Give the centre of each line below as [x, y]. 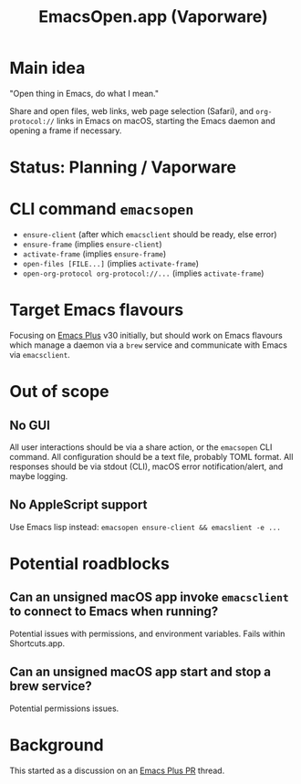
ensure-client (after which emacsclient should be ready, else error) [150, 235]
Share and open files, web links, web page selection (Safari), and [131, 110]
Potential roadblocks [90, 564]
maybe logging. [39, 476]
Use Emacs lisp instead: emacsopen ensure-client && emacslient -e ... [145, 527]
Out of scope [59, 392]
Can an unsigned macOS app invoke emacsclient [149, 597]
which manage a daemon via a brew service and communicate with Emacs [148, 345]
